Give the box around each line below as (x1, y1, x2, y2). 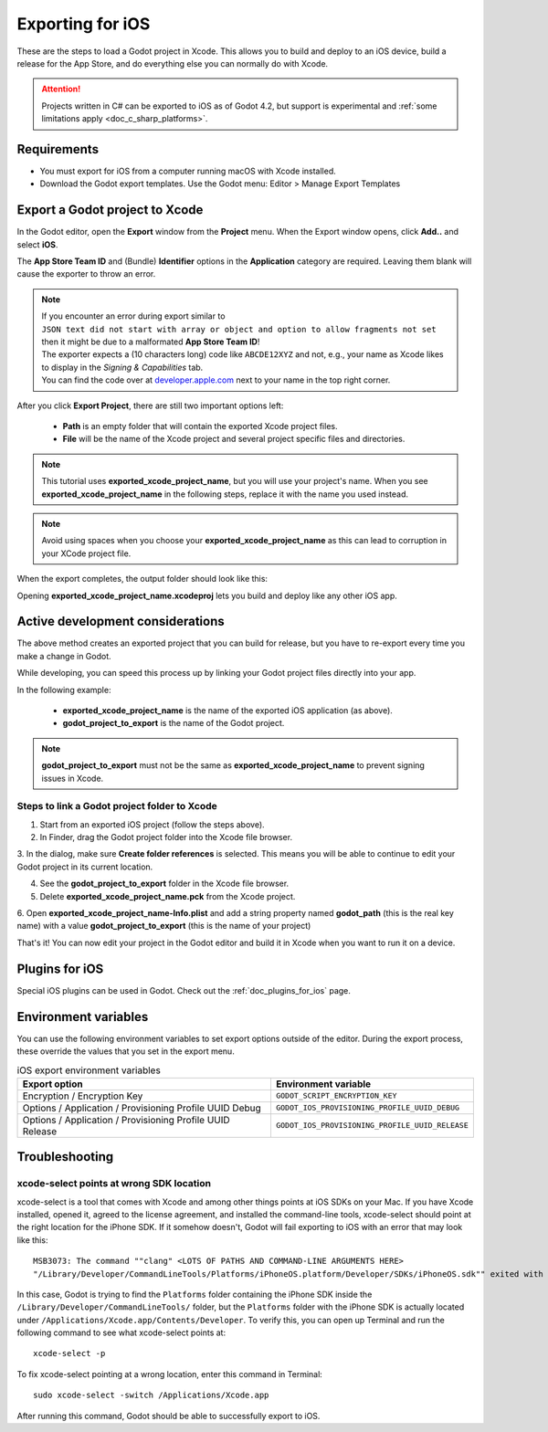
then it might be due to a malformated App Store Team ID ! (41, 336, 260, 347)
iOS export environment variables (16, 1064, 162, 1077)
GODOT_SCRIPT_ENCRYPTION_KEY (275, 1091, 397, 1100)
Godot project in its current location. (16, 861, 153, 872)
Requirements (16, 142, 100, 157)
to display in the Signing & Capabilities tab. (41, 362, 204, 373)
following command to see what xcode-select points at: (16, 1327, 227, 1338)
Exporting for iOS (16, 14, 151, 34)
